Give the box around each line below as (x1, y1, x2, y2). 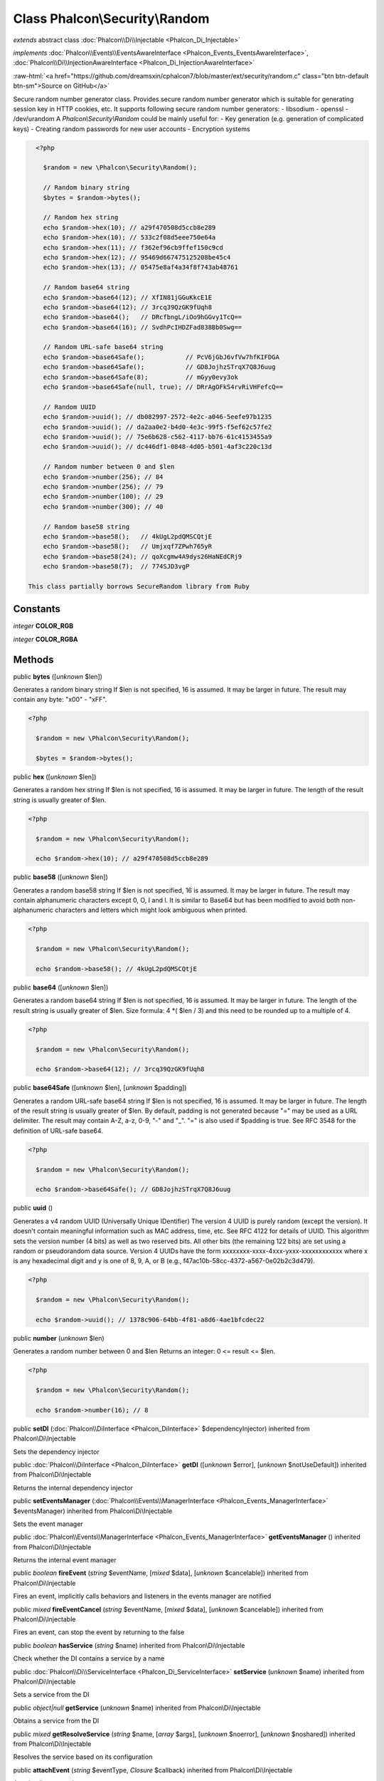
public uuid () (13, 1204, 53, 1213)
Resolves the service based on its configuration (13, 1753, 153, 1761)
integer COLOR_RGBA (13, 635, 78, 643)
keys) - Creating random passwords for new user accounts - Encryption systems (13, 125, 250, 133)
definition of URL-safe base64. (13, 1126, 103, 1135)
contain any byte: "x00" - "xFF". (13, 695, 107, 704)
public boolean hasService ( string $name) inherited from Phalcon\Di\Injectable (13, 1641, 245, 1649)
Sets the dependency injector (13, 1447, 100, 1456)
